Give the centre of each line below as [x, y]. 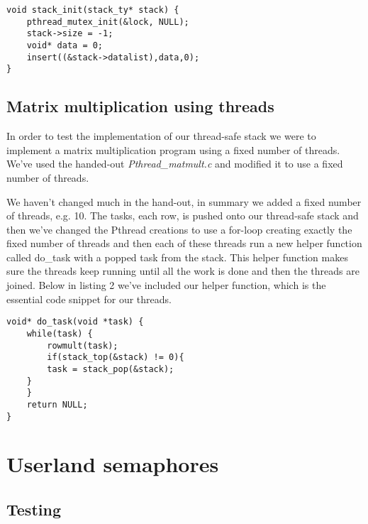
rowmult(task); [83, 345]
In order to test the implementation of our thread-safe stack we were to [161, 136]
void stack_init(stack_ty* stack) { [93, 10]
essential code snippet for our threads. [89, 299]
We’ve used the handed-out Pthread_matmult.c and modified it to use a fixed [175, 164]
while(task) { [60, 333]
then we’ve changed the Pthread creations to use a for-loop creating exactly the [179, 229]
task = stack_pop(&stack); [111, 369]
